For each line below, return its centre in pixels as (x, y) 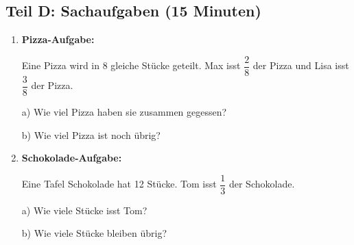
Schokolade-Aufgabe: (72, 158)
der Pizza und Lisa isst (301, 65)
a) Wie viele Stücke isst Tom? (84, 210)
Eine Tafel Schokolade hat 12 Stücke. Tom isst (119, 184)
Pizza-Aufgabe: (58, 39)
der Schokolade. (262, 184)
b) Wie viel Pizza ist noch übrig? (91, 134)
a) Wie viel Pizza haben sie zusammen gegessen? (124, 111)
